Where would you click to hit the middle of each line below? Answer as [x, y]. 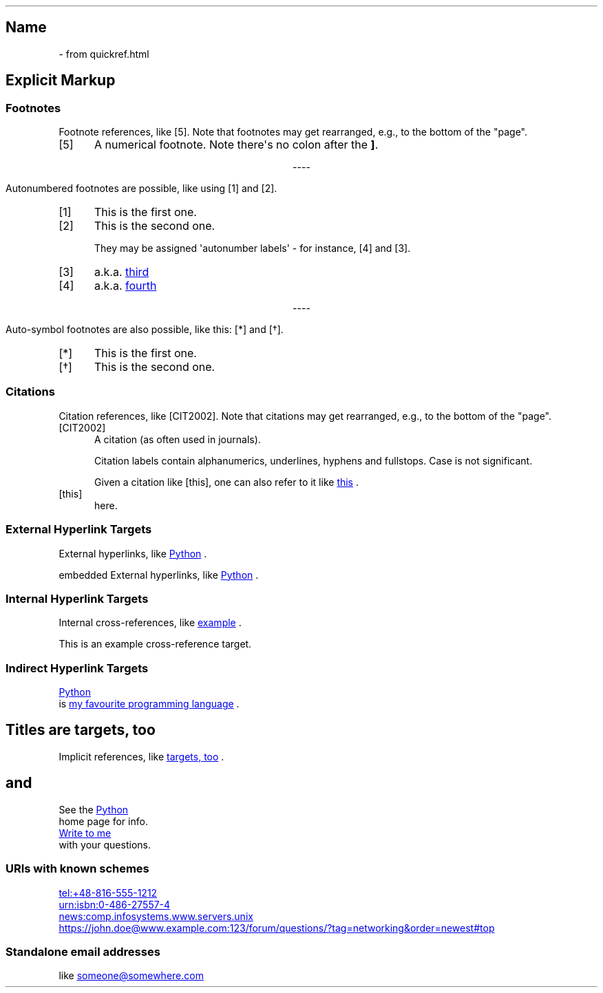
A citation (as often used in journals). [178, 439]
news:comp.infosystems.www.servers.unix [156, 916]
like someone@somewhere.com [131, 976]
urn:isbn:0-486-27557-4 [115, 904]
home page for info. [103, 821]
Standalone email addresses [83, 951]
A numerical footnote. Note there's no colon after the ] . [236, 145]
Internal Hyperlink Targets [77, 598]
